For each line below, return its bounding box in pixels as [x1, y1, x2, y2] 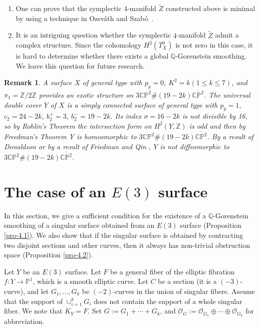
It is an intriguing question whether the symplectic [15, 30, 171, 40]
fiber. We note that [4, 305, 63, 316]
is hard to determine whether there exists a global [15, 51, 169, 61]
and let [27, 286, 49, 296]
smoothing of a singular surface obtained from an [4, 220, 155, 230]
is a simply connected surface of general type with [67, 99, 218, 110]
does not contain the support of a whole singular [93, 295, 243, 306]
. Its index [110, 111, 142, 121]
